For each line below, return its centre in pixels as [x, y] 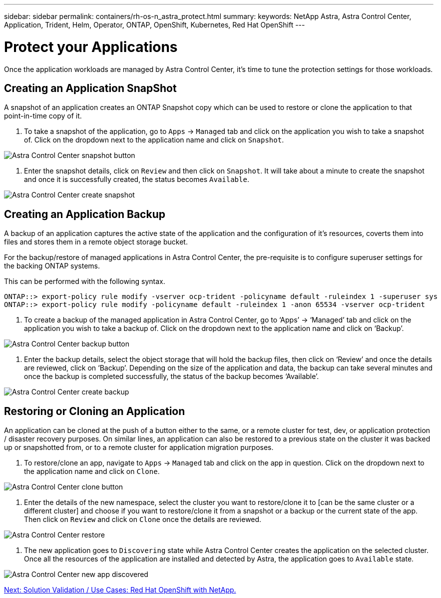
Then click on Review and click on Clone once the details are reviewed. [143, 519]
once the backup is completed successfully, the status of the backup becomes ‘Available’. [172, 376]
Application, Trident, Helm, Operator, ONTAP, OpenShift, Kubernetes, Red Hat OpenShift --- [155, 25]
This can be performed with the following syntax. [85, 281]
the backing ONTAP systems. [52, 266]
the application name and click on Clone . [92, 471]
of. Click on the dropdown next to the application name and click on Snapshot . [154, 140]
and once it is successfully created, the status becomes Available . [137, 179]
